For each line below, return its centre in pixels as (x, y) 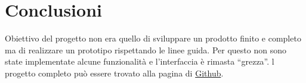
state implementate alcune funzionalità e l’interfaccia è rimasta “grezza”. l (140, 61)
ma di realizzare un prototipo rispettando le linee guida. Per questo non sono (146, 50)
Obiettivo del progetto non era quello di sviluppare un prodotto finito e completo (153, 38)
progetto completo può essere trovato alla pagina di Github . (114, 73)
